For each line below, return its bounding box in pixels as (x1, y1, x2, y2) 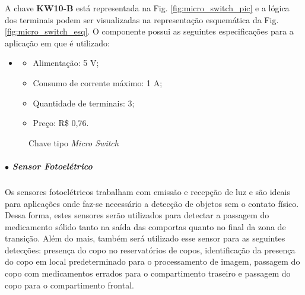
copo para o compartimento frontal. (5, 278, 134, 291)
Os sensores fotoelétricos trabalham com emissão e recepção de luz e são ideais (5, 185, 291, 197)
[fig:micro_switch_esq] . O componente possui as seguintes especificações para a (5, 25, 294, 37)
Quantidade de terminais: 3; (33, 96, 135, 109)
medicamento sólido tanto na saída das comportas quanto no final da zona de (5, 220, 286, 233)
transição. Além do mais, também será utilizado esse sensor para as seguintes (5, 232, 285, 244)
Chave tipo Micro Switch (28, 136, 119, 149)
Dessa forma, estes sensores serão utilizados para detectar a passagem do (5, 209, 269, 221)
